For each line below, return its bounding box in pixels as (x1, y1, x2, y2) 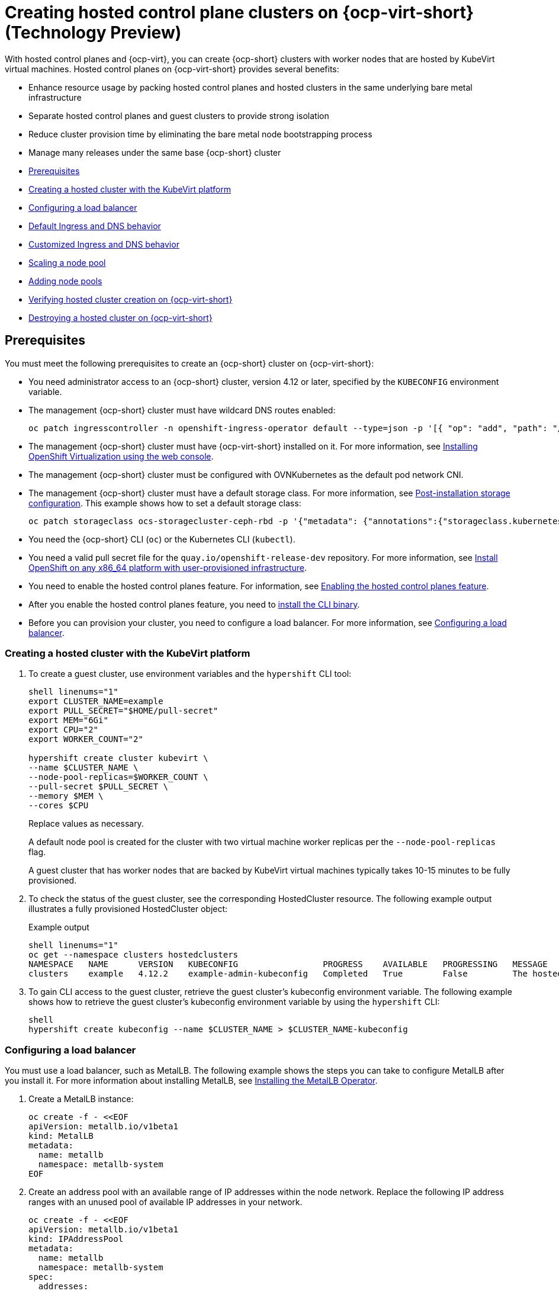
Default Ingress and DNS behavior (28, 220, 161, 231)
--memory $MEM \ (28, 791, 104, 801)
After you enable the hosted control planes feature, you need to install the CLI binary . (28, 599, 360, 609)
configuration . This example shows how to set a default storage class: (28, 497, 301, 508)
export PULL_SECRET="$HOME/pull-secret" (28, 706, 219, 716)
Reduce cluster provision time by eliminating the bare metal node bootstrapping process (28, 129, 372, 139)
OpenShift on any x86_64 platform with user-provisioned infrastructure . (28, 562, 307, 573)
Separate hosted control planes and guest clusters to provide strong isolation (28, 110, 329, 121)
